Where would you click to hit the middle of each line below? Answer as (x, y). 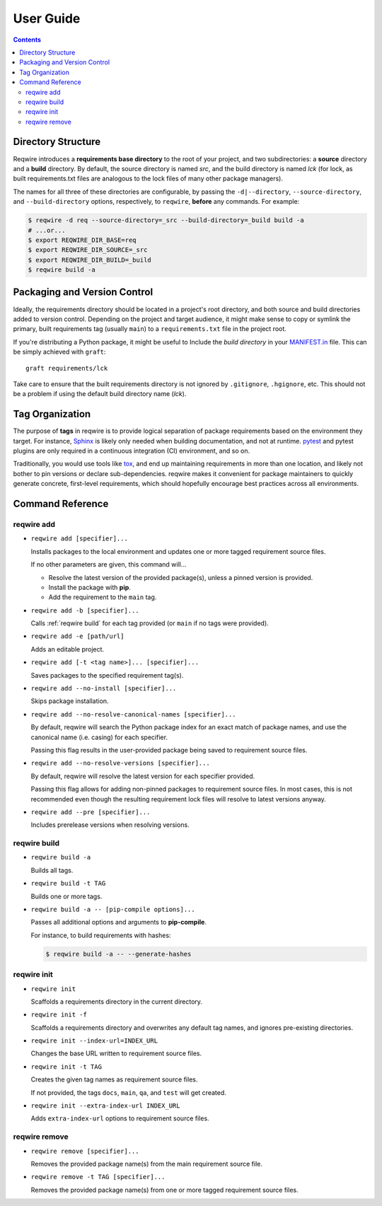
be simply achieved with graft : (59, 352)
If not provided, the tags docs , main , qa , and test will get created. (128, 1092)
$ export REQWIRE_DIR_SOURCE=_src (88, 250)
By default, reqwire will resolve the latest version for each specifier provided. (143, 776)
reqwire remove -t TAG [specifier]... (98, 1177)
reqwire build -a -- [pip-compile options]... (113, 910)
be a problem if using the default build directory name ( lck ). (100, 394)
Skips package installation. (70, 701)
